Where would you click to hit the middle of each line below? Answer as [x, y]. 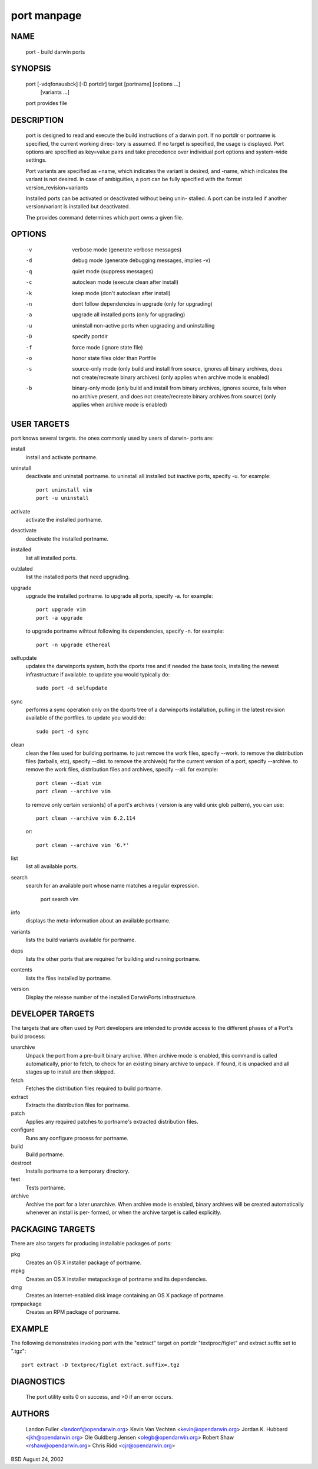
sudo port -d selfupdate [72, 688]
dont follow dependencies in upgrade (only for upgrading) [143, 304]
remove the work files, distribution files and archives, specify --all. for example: [122, 770]
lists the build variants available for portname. [81, 940]
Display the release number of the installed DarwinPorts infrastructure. [111, 997]
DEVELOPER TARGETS [53, 1014]
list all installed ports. [51, 558]
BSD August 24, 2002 [37, 1459]
